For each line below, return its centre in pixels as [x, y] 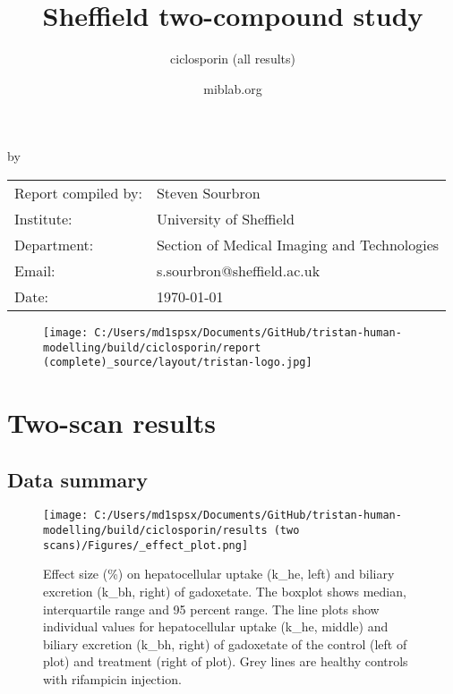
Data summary [78, 479]
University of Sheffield [225, 218]
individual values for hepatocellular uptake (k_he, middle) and [216, 626]
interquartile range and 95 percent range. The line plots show [211, 609]
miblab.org [233, 88]
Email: [35, 270]
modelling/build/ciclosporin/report [152, 347]
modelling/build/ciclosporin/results [155, 531]
